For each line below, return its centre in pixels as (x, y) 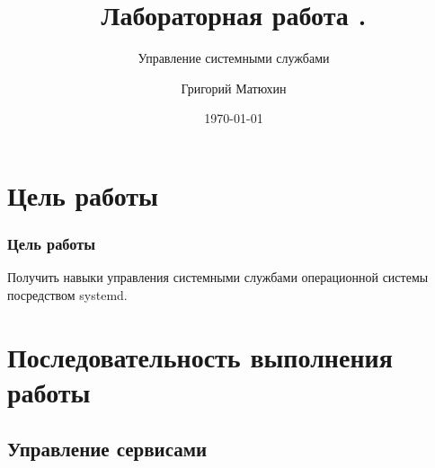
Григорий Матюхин (234, 88)
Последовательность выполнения (200, 356)
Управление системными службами (234, 58)
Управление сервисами (107, 449)
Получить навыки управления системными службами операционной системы (218, 277)
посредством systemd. (67, 294)
